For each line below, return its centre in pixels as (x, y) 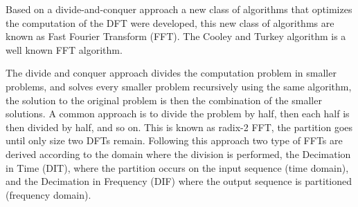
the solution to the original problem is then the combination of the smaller (164, 100)
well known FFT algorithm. (64, 49)
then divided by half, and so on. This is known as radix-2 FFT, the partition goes (179, 127)
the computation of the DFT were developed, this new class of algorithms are (170, 22)
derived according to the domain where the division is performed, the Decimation (178, 154)
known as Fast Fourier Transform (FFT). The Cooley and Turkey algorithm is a (176, 36)
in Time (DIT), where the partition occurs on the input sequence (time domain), (177, 167)
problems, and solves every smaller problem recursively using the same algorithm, (179, 86)
